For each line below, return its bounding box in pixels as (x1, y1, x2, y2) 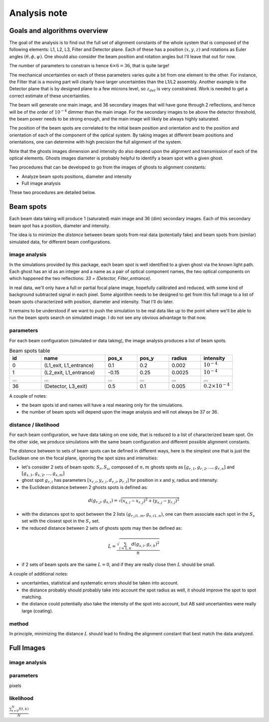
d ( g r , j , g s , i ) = (88, 497, 118, 504)
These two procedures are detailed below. (9, 189, 96, 195)
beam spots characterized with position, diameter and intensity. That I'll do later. (9, 298, 174, 304)
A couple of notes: (9, 393, 47, 399)
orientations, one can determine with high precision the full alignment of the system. (9, 139, 182, 145)
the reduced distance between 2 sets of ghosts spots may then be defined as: (21, 525, 182, 531)
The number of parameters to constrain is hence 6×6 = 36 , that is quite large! (9, 63, 169, 69)
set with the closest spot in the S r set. (21, 518, 100, 525)
